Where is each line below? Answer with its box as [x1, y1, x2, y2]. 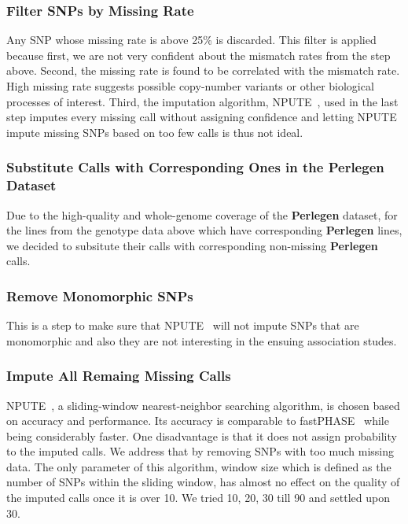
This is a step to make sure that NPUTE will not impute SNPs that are [6, 317, 359, 334]
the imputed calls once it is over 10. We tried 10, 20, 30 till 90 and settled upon [6, 489, 390, 506]
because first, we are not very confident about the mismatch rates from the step [6, 46, 391, 63]
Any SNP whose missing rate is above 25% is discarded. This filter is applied [6, 31, 377, 48]
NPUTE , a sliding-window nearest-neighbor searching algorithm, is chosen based [6, 397, 400, 413]
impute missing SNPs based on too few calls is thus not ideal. [6, 124, 303, 140]
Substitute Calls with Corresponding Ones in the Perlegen [6, 157, 384, 177]
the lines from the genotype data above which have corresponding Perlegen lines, [6, 222, 402, 238]
